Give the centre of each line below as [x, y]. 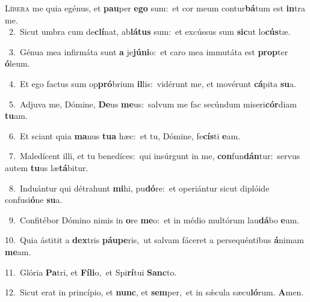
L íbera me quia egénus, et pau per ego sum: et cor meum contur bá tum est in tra [155, 8]
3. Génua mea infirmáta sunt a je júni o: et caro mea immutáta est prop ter [148, 51]
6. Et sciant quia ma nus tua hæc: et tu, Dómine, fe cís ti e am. [125, 135]
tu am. [16, 116]
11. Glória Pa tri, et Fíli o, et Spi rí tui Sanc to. [91, 272]
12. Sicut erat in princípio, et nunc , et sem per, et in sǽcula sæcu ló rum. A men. [154, 292]
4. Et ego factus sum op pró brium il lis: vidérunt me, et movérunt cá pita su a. [152, 83]
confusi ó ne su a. [34, 200]
